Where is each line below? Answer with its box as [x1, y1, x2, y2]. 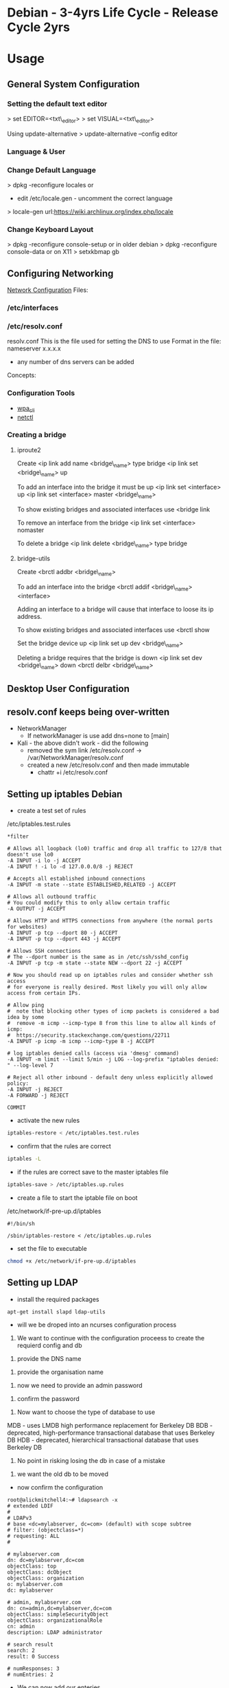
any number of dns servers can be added [16, 358, 134, 366]
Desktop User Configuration [7, 683, 130, 695]
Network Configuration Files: [7, 286, 88, 294]
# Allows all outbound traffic [7, 894, 97, 900]
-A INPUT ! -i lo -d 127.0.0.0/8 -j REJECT [7, 863, 134, 870]
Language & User [7, 147, 66, 156]
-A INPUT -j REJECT [7, 1086, 63, 1093]
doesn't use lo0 [7, 852, 53, 858]
